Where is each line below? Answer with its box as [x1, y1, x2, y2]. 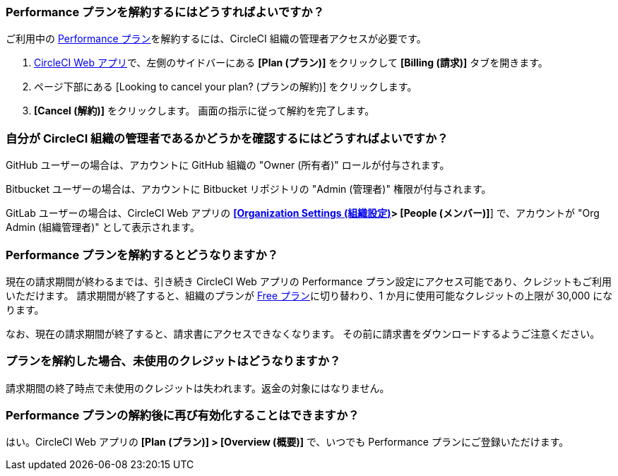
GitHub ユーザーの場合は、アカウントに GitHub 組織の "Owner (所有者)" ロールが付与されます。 [6, 159, 450, 172]
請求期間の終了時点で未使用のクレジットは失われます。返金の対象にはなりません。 [6, 381, 390, 394]
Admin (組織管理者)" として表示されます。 [6, 221, 200, 234]
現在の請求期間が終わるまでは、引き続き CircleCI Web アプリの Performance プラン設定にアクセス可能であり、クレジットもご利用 [6, 275, 612, 287]
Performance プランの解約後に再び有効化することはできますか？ [6, 408, 359, 422]
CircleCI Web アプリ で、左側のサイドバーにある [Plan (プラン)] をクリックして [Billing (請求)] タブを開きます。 [34, 56, 548, 69]
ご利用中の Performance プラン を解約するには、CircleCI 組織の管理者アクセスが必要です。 [6, 32, 427, 45]
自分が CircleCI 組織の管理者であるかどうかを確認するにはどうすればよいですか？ [6, 131, 448, 145]
